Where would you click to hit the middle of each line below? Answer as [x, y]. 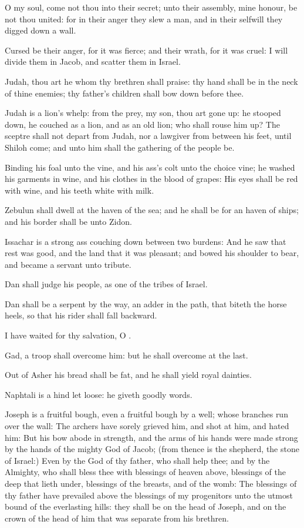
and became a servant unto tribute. [68, 264]
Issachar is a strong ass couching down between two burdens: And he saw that [146, 241]
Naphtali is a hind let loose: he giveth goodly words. [99, 394]
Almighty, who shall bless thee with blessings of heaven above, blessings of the [145, 472]
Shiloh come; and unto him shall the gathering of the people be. [120, 147]
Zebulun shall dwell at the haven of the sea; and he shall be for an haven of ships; [152, 210]
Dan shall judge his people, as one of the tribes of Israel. [106, 284]
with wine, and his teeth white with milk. [80, 190]
